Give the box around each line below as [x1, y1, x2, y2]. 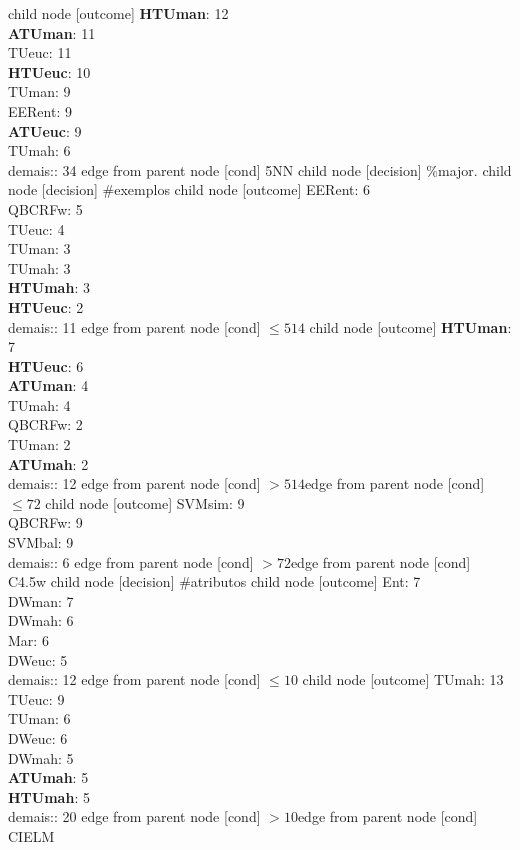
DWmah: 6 [8, 610, 74, 631]
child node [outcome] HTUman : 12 [8, 3, 229, 23]
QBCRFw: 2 [8, 414, 83, 435]
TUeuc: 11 [8, 42, 72, 63]
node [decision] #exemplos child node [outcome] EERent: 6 [8, 179, 371, 200]
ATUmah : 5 [8, 767, 89, 788]
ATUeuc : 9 [8, 120, 82, 141]
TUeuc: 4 [8, 218, 65, 239]
